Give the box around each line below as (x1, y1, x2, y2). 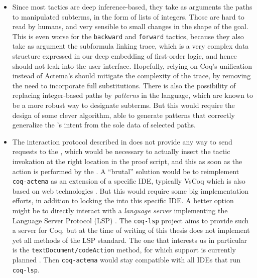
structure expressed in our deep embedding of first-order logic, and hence (12, 51, 237, 61)
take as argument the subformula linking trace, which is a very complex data (12, 41, 249, 51)
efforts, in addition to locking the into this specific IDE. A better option (12, 195, 234, 206)
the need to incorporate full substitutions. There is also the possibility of (12, 80, 236, 90)
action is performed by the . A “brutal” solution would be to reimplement (12, 166, 239, 176)
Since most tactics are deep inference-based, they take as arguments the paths (12, 2, 252, 12)
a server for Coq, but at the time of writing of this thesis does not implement (12, 225, 250, 235)
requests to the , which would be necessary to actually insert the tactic (12, 146, 230, 157)
